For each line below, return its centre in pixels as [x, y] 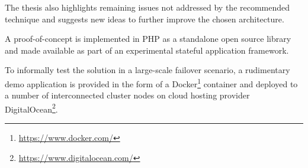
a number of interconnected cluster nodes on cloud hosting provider [127, 95]
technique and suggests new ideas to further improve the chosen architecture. [145, 19]
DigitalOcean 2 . [31, 108]
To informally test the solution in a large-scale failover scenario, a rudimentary [147, 70]
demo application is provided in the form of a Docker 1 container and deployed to [151, 83]
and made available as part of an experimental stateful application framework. [147, 50]
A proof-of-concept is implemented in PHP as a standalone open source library [148, 39]
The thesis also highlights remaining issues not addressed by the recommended [147, 7]
